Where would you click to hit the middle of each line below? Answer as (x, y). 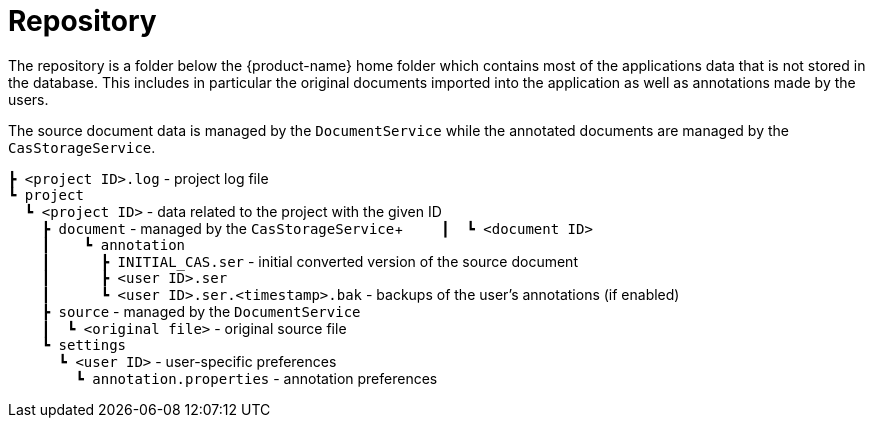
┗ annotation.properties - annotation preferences (256, 378)
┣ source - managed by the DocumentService (201, 311)
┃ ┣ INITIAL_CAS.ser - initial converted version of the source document (309, 261)
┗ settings (84, 344)
